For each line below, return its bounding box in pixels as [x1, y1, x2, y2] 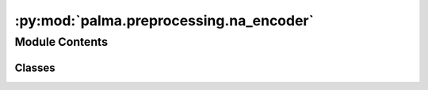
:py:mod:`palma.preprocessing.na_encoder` [14, 12, 315, 29]
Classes [14, 61, 55, 74]
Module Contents [14, 35, 109, 49]
